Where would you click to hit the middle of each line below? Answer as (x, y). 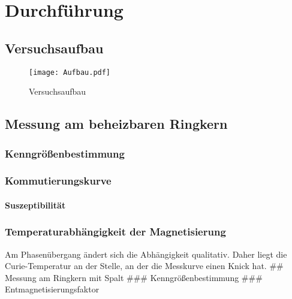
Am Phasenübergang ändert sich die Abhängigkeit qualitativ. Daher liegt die (146, 254)
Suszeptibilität (35, 205)
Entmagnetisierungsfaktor (52, 289)
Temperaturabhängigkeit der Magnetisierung (115, 232)
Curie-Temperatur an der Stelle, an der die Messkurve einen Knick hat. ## (144, 266)
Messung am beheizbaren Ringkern (116, 124)
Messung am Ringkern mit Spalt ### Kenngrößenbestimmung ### (134, 277)
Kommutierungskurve (58, 181)
